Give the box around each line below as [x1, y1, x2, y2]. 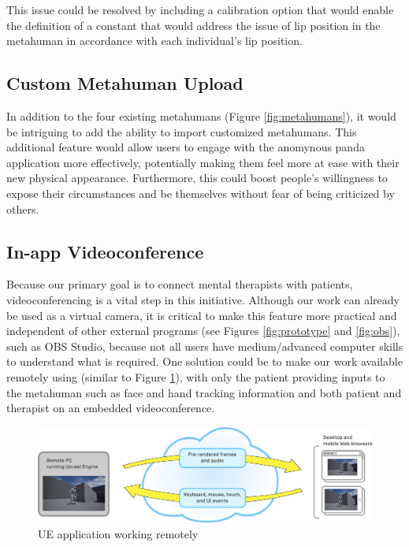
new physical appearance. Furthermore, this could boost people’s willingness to [6, 169, 388, 186]
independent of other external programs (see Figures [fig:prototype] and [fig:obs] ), [6, 322, 400, 339]
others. [6, 200, 39, 217]
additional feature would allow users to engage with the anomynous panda [6, 139, 365, 155]
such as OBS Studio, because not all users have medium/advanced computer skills [6, 337, 403, 354]
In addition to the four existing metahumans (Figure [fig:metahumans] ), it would [6, 107, 396, 124]
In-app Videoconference [6, 239, 204, 263]
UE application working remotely [38, 525, 199, 541]
